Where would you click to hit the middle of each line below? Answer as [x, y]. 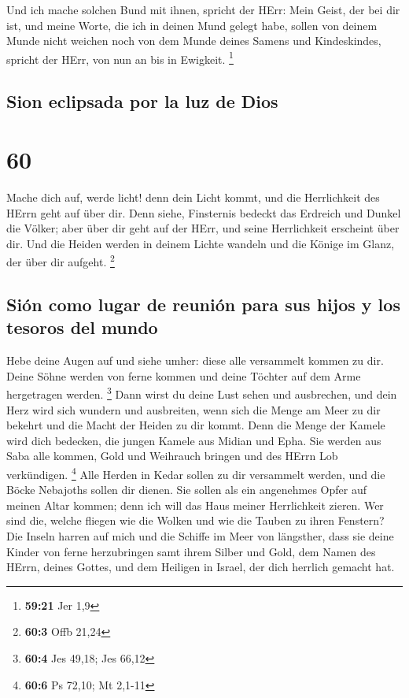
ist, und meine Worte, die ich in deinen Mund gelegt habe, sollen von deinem [192, 25]
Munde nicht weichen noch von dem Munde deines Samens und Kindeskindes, [194, 41]
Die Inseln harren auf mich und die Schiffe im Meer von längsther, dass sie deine [200, 536]
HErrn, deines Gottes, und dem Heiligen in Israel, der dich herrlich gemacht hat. [201, 567]
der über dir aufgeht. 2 [61, 260]
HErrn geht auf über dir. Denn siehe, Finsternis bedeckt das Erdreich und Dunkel [204, 212]
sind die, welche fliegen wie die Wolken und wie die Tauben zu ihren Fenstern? [195, 520]
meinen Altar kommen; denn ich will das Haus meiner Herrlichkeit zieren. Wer [195, 505]
